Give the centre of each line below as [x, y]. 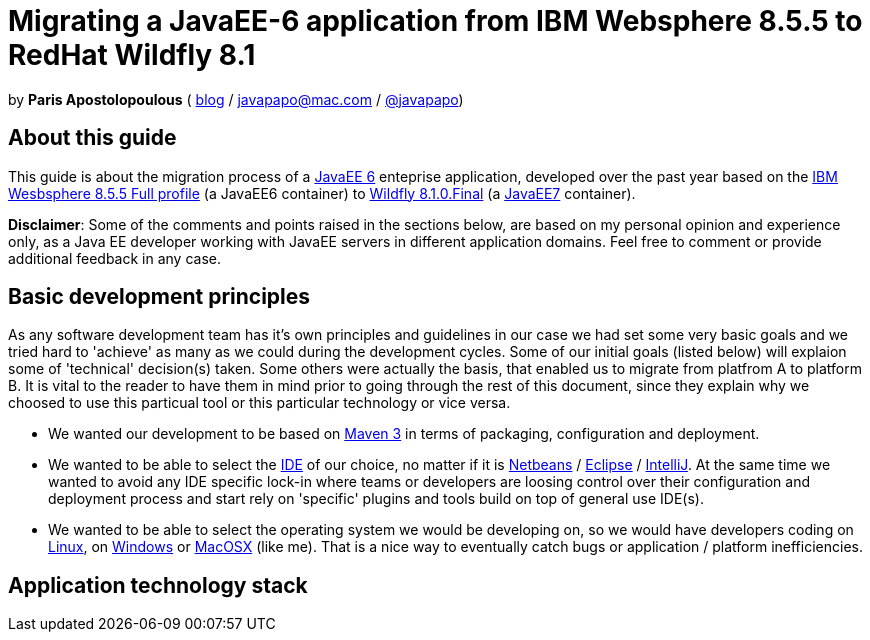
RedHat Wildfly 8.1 [132, 55]
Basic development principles [159, 297]
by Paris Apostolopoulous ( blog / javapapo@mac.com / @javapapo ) [236, 99]
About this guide [92, 138]
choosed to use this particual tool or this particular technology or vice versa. [259, 403]
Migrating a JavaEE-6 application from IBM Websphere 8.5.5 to [435, 21]
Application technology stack [158, 585]
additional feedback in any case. [114, 258]
